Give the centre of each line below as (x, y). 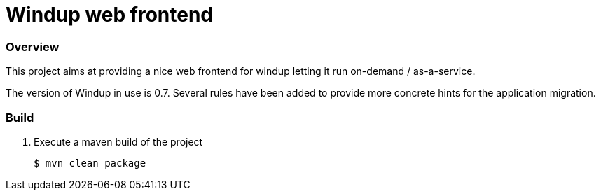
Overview (33, 47)
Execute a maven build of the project (118, 141)
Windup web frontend (110, 15)
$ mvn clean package (90, 163)
